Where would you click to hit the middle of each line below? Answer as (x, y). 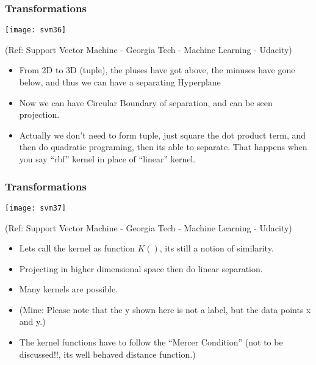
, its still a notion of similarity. (217, 248)
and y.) (32, 321)
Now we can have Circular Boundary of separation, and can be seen (146, 102)
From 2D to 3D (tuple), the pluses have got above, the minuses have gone (157, 70)
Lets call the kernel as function (77, 248)
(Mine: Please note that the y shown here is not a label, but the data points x (165, 309)
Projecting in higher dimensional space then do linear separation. (141, 268)
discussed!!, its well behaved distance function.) (107, 354)
